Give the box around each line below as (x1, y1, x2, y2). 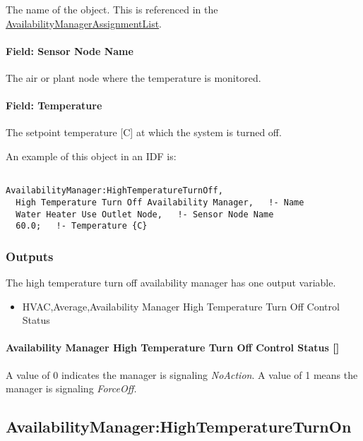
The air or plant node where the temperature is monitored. (6, 70, 261, 85)
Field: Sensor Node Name (6, 43, 133, 58)
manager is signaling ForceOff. (6, 381, 137, 396)
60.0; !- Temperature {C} (16, 221, 148, 231)
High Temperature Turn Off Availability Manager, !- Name (16, 197, 304, 207)
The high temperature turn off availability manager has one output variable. (6, 275, 336, 290)
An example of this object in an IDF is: (6, 148, 177, 163)
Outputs (6, 247, 54, 265)
